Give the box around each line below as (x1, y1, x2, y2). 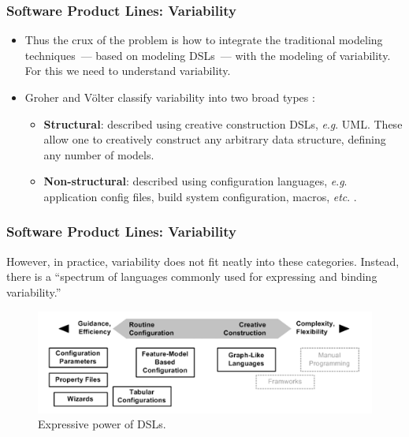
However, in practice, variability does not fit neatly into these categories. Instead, (6, 252, 400, 269)
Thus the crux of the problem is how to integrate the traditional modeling (24, 32, 383, 48)
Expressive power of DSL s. (38, 416, 166, 432)
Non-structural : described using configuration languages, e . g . (43, 173, 348, 189)
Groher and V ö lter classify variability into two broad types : (24, 89, 315, 105)
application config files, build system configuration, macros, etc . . (43, 188, 357, 204)
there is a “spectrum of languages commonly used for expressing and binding (6, 268, 377, 285)
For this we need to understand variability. (24, 62, 231, 79)
